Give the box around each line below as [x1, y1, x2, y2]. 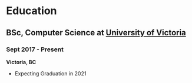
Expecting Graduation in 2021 [14, 69, 87, 77]
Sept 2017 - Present [6, 45, 64, 54]
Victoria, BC [6, 58, 37, 65]
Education [6, 4, 57, 18]
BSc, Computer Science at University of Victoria [6, 28, 187, 38]
